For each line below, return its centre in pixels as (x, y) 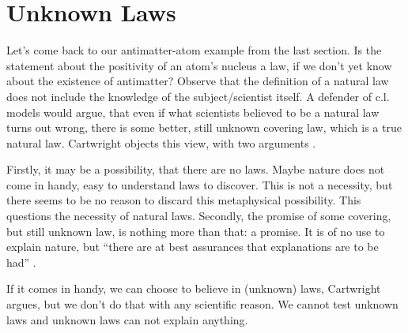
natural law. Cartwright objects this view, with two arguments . (161, 142)
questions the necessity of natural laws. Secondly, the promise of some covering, (199, 216)
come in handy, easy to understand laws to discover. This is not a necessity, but (200, 184)
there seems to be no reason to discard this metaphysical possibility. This (184, 200)
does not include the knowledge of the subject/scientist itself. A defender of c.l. (198, 96)
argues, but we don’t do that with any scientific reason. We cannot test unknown (202, 304)
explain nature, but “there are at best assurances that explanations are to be (193, 247)
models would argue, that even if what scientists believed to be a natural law (193, 112)
